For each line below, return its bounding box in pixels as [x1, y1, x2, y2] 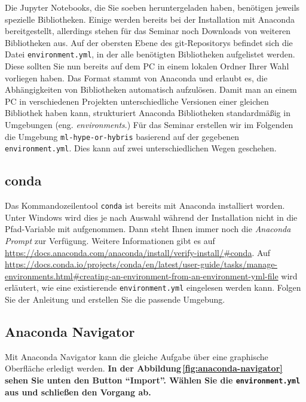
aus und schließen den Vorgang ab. [5, 385, 151, 398]
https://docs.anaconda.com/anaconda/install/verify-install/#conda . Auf [5, 246, 271, 258]
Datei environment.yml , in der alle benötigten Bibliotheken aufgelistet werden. [5, 48, 295, 60]
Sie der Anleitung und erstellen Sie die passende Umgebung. [5, 293, 225, 305]
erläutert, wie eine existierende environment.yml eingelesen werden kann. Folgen [5, 281, 301, 294]
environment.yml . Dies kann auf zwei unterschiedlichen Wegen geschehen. [5, 142, 277, 154]
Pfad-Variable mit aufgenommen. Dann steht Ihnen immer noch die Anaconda [5, 223, 291, 235]
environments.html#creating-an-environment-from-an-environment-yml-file [5, 269, 279, 282]
